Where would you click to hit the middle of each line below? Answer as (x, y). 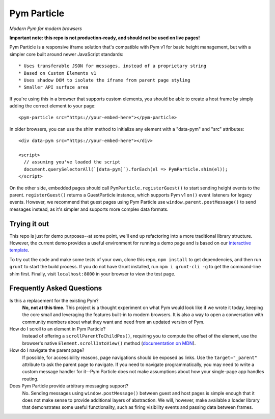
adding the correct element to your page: (53, 106)
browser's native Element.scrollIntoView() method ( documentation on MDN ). (109, 343)
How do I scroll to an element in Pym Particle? (58, 329)
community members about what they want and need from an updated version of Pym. (113, 322)
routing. (30, 379)
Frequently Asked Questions (56, 288)
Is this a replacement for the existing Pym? (54, 300)
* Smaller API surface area (53, 87)
